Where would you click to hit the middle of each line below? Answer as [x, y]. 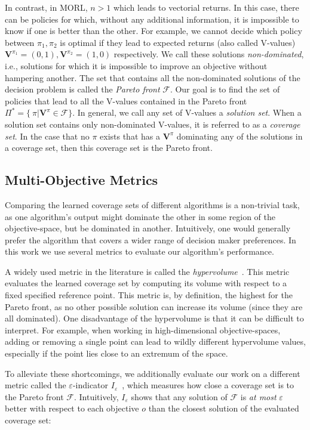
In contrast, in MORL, [46, 7]
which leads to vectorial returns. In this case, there [206, 7]
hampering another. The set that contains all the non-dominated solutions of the [153, 77]
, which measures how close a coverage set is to [208, 385]
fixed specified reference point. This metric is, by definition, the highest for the [149, 295]
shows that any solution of [179, 396]
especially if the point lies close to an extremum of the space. [116, 353]
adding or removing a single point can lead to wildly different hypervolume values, [155, 341]
